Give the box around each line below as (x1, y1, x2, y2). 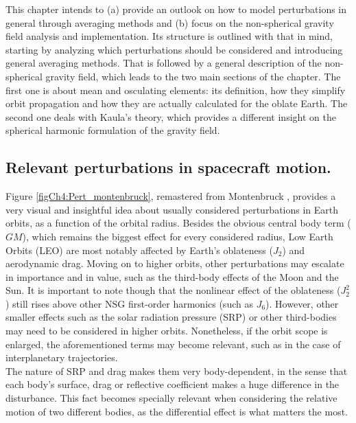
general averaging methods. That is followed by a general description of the (5, 56, 322, 70)
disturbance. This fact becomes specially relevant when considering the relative (5, 391, 337, 405)
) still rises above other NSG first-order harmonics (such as (5, 296, 253, 310)
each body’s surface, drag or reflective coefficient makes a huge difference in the (5, 377, 340, 391)
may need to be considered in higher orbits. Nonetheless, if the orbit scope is (5, 323, 328, 338)
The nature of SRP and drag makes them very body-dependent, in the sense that (5, 363, 348, 378)
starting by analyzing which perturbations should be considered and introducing (5, 42, 343, 56)
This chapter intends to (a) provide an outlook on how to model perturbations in (5, 2, 347, 16)
